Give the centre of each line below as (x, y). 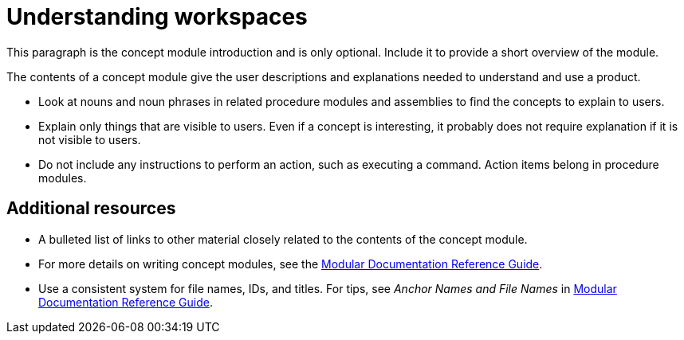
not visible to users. (90, 139)
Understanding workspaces (157, 17)
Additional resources (91, 209)
